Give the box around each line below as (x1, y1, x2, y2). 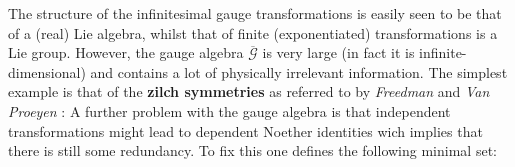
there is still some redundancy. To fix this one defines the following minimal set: (8, 140, 497, 161)
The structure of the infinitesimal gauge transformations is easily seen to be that (8, 3, 502, 23)
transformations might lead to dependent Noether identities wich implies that (8, 120, 483, 141)
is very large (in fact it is (262, 42, 415, 63)
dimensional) (8, 61, 86, 82)
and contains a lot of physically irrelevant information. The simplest (90, 61, 508, 82)
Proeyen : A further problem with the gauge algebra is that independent (8, 100, 451, 121)
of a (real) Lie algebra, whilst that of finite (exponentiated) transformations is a (8, 22, 498, 43)
